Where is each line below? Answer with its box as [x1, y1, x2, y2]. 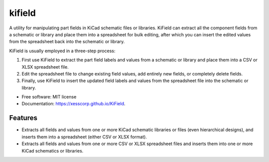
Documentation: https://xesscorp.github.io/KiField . [21, 101, 126, 107]
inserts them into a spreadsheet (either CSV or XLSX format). [21, 134, 147, 140]
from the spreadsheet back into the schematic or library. [9, 39, 125, 45]
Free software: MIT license [21, 94, 77, 100]
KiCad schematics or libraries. [21, 148, 84, 154]
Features [9, 114, 37, 122]
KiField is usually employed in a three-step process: [9, 48, 116, 54]
